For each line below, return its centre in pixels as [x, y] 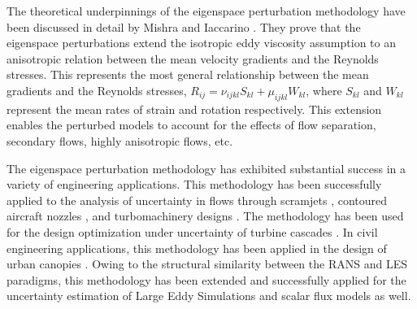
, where [324, 90]
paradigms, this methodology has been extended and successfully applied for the [206, 279]
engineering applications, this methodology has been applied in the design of [197, 248]
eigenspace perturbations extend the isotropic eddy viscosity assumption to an [201, 43]
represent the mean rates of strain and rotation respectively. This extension [194, 109]
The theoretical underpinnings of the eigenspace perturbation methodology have [206, 11]
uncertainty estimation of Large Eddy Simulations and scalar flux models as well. [209, 296]
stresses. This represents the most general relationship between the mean [188, 74]
